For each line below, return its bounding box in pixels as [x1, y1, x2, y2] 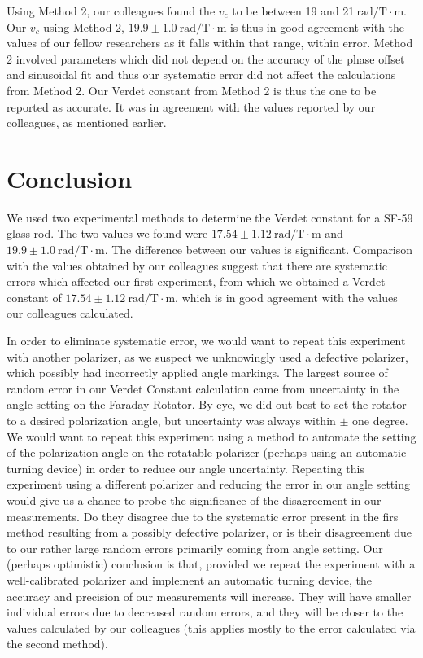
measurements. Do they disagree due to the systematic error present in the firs [7, 507, 399, 524]
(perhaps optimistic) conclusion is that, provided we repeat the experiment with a [7, 555, 416, 572]
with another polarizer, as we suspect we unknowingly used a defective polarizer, [7, 348, 408, 365]
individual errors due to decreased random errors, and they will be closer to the [7, 603, 403, 621]
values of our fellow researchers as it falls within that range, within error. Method [7, 34, 413, 51]
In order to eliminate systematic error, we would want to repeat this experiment [7, 332, 406, 349]
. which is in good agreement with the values [175, 288, 398, 305]
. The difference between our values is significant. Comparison [104, 241, 413, 258]
